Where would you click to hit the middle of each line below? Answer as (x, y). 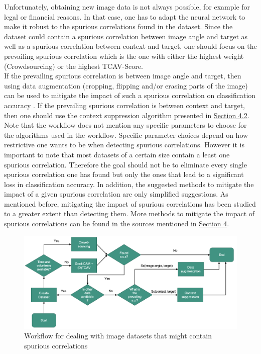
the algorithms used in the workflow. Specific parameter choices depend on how (126, 135)
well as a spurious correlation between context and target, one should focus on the (130, 46)
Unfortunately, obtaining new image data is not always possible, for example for (127, 7)
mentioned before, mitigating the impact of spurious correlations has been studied (130, 203)
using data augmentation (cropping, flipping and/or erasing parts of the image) (126, 85)
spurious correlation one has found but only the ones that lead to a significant (124, 174)
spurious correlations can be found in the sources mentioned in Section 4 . (117, 224)
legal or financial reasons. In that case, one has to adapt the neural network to (125, 16)
